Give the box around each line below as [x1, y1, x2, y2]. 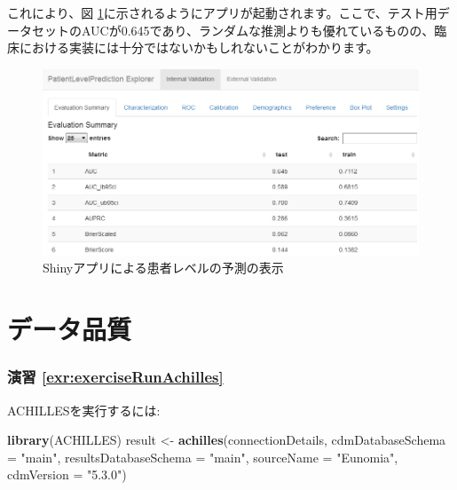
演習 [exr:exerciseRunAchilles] [7, 366, 224, 388]
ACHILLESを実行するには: [7, 400, 161, 419]
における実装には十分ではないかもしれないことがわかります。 [19, 38, 379, 57]
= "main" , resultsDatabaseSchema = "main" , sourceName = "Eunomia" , [7, 447, 398, 466]
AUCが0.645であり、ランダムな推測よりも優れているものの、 [81, 20, 435, 39]
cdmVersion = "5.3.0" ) [7, 465, 127, 484]
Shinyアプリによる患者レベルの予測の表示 [43, 258, 284, 277]
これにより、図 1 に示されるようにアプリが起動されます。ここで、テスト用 [7, 4, 437, 21]
